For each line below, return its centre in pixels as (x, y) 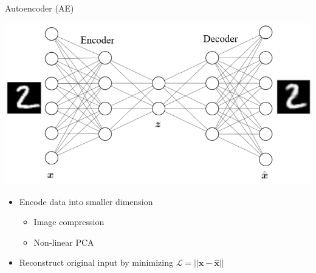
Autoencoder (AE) (39, 8)
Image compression (69, 222)
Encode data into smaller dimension (86, 201)
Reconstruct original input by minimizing (96, 262)
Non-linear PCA (64, 242)
